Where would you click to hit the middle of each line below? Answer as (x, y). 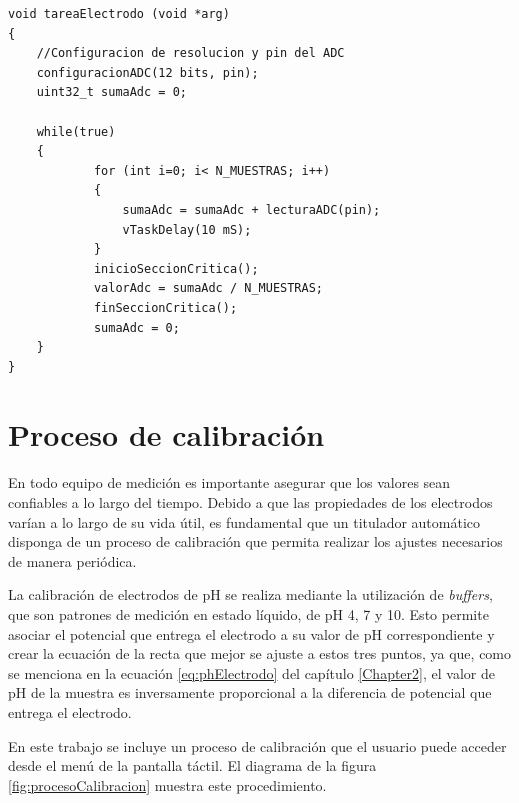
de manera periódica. (72, 560)
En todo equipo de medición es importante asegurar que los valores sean (229, 482)
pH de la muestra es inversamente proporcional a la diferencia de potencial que (250, 692)
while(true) (76, 131)
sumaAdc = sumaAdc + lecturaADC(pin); (251, 209)
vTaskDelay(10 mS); (187, 229)
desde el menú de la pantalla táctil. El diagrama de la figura (192, 765)
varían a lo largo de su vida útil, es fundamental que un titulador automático (244, 521)
